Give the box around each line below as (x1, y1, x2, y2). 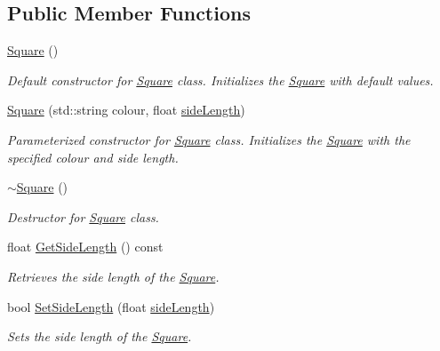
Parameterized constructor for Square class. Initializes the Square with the (7, 130, 411, 148)
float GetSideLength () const (7, 237, 164, 256)
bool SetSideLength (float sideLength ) (7, 297, 215, 315)
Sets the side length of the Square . (7, 327, 192, 346)
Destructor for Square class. (7, 207, 159, 226)
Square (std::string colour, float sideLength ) (7, 100, 245, 119)
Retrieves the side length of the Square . (7, 267, 220, 285)
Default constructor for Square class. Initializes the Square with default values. (7, 70, 434, 89)
